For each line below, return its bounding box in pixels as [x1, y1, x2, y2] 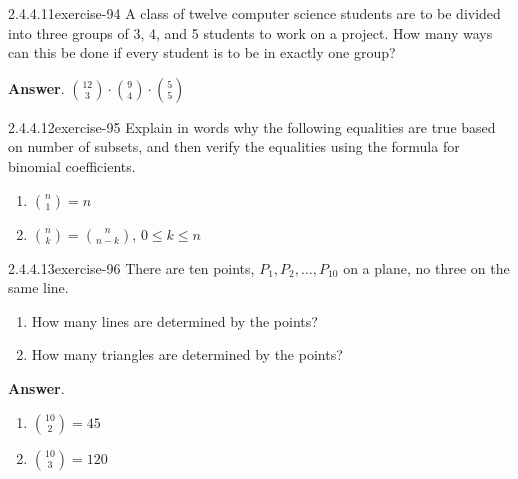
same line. [8, 277, 69, 298]
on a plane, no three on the [343, 257, 510, 278]
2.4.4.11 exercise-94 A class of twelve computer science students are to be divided [8, 3, 501, 23]
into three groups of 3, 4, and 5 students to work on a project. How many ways [8, 22, 493, 43]
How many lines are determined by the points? [31, 310, 318, 331]
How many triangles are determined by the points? [31, 344, 343, 365]
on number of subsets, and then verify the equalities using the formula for [8, 136, 460, 157]
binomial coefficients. [8, 155, 136, 176]
